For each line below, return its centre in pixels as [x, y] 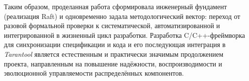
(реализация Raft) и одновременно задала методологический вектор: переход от [122, 16]
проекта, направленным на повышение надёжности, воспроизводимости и [113, 63]
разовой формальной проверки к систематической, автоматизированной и [112, 25]
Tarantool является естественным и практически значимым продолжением [114, 54]
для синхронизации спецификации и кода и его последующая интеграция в [115, 44]
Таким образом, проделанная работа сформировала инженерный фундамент [116, 6]
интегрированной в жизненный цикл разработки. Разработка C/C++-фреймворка [124, 35]
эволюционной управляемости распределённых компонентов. [94, 73]
